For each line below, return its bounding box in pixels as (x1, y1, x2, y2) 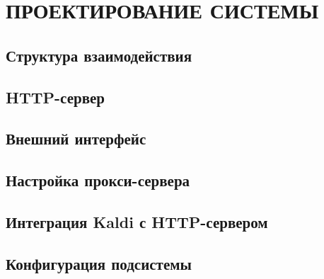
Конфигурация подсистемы (6, 252, 192, 274)
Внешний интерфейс (6, 127, 146, 149)
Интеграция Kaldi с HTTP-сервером (6, 210, 268, 232)
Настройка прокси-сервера (6, 169, 190, 191)
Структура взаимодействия (6, 44, 192, 66)
